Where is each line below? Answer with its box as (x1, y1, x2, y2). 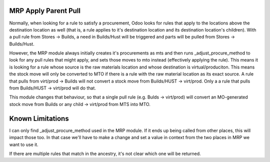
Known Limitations (9, 114, 69, 122)
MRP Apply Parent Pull (9, 6, 81, 15)
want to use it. (9, 141, 38, 147)
